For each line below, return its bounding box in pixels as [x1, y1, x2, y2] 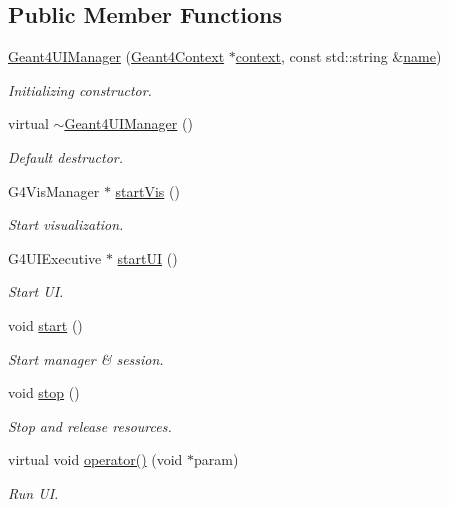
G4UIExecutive [8, 247, 102, 268]
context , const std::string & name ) [235, 46, 442, 67]
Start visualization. [8, 214, 124, 235]
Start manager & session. [8, 348, 164, 369]
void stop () [8, 382, 80, 403]
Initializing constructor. [8, 79, 152, 100]
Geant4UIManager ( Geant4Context [8, 46, 225, 67]
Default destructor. [8, 146, 124, 167]
